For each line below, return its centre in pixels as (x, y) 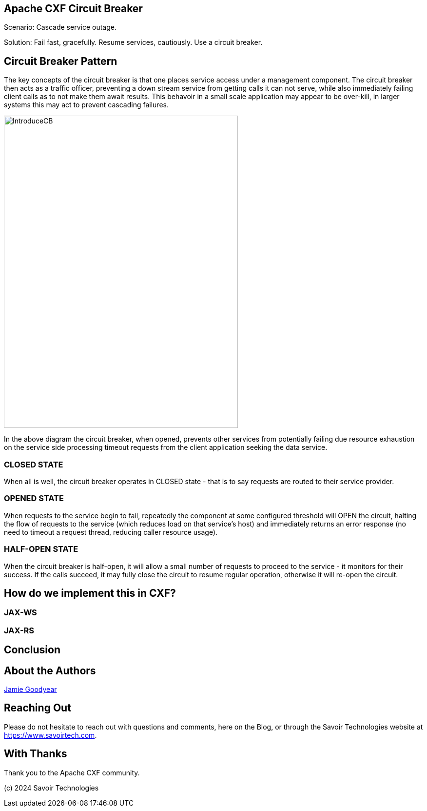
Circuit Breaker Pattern (61, 61)
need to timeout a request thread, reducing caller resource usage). (111, 532)
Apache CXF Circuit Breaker (73, 9)
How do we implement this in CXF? (90, 593)
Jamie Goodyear (30, 689)
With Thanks (36, 754)
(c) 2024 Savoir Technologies (51, 788)
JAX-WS (20, 613)
